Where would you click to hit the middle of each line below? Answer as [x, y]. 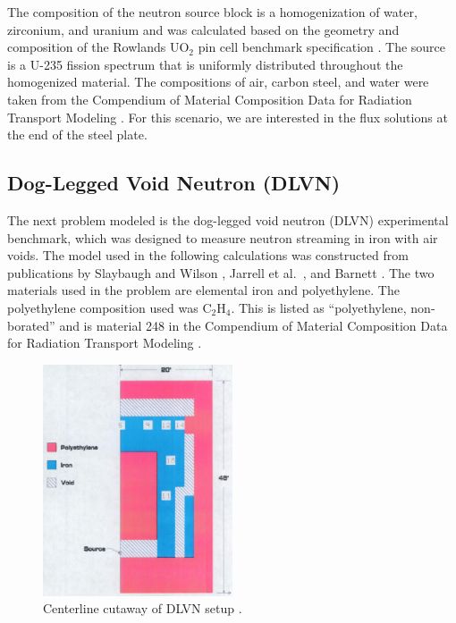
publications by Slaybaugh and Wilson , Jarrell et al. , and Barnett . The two [221, 272]
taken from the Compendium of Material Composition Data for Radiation [210, 99]
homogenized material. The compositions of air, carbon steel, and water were [218, 82]
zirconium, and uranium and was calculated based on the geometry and [203, 29]
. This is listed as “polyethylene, [319, 307]
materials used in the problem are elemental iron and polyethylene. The [203, 290]
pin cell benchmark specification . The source [322, 47]
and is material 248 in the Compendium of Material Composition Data [253, 325]
